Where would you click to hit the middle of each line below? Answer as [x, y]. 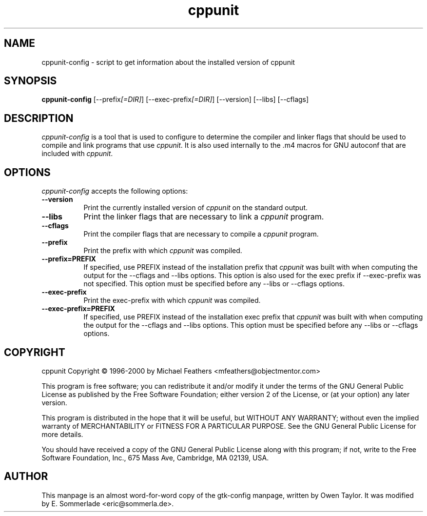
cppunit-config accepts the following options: [115, 191]
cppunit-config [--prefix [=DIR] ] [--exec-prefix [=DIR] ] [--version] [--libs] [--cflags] [175, 99]
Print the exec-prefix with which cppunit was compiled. [172, 300]
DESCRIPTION [39, 118]
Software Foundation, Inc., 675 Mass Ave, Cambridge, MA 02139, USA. [155, 457]
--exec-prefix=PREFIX [78, 309]
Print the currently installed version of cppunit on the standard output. [195, 208]
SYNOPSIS [30, 81]
